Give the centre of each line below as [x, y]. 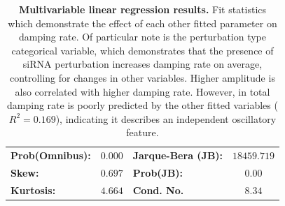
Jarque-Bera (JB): [178, 155]
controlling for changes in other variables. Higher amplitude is [142, 77]
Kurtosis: [33, 190]
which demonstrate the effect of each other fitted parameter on [142, 23]
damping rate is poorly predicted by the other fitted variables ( [142, 105]
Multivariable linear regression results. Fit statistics [142, 9]
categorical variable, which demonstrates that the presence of [142, 50]
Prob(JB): [158, 173]
